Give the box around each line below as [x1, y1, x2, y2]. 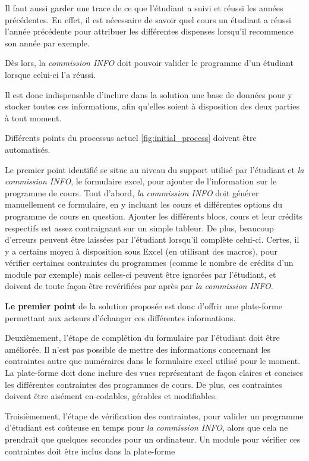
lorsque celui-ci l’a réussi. [5, 68, 96, 80]
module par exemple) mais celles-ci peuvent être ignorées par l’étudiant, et [5, 268, 276, 280]
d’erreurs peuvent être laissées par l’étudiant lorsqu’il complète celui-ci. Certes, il [5, 233, 299, 246]
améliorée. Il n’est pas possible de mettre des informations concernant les [5, 343, 271, 355]
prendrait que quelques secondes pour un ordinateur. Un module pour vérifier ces [5, 433, 301, 445]
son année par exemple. [5, 36, 90, 49]
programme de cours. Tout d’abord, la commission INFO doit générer [5, 186, 259, 199]
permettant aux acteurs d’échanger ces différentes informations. [5, 311, 236, 324]
